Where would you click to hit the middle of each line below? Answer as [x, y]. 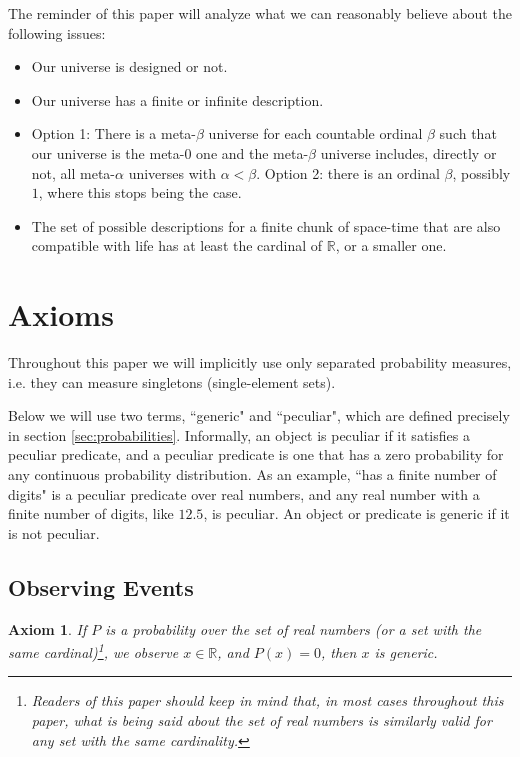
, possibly [481, 172]
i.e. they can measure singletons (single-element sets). [172, 381]
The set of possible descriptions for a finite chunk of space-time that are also [266, 225]
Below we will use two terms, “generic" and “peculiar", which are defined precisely [259, 415]
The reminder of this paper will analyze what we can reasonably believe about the [260, 13]
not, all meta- [73, 172]
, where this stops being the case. [140, 192]
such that [468, 133]
